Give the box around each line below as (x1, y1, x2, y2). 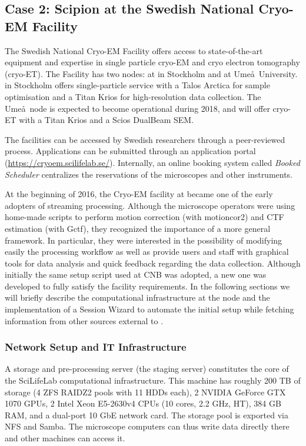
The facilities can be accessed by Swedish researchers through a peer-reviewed (5, 133, 285, 145)
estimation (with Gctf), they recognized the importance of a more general (5, 222, 271, 234)
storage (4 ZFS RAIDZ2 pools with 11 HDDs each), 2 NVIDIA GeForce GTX (5, 385, 286, 398)
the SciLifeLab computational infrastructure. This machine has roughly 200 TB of (5, 374, 301, 387)
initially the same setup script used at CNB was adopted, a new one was (5, 268, 267, 281)
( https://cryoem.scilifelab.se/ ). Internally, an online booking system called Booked (5, 156, 300, 168)
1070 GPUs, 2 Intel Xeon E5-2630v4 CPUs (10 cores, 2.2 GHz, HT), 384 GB (5, 397, 281, 410)
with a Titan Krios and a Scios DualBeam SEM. (19, 114, 194, 126)
